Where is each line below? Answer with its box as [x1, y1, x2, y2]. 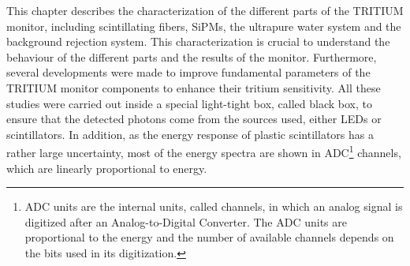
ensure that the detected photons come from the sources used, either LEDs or [6, 111, 382, 127]
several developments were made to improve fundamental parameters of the [6, 64, 371, 81]
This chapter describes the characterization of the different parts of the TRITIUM [6, 2, 404, 18]
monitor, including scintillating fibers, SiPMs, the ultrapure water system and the [6, 17, 401, 34]
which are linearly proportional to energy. [6, 159, 207, 176]
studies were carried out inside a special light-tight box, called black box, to [6, 95, 372, 111]
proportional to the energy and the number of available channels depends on [24, 229, 394, 245]
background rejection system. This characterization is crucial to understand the [6, 33, 390, 50]
